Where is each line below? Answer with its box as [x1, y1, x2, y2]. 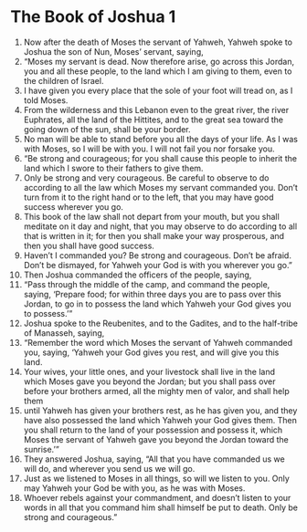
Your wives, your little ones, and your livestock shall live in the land [23, 366, 276, 377]
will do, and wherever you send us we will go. [23, 463, 196, 474]
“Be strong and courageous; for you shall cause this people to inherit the [23, 152, 298, 163]
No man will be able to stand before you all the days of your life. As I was [23, 133, 298, 144]
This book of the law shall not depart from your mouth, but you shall [23, 211, 280, 222]
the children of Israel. [23, 75, 104, 86]
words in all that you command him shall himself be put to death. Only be [23, 502, 298, 513]
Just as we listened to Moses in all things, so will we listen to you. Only [23, 473, 291, 484]
